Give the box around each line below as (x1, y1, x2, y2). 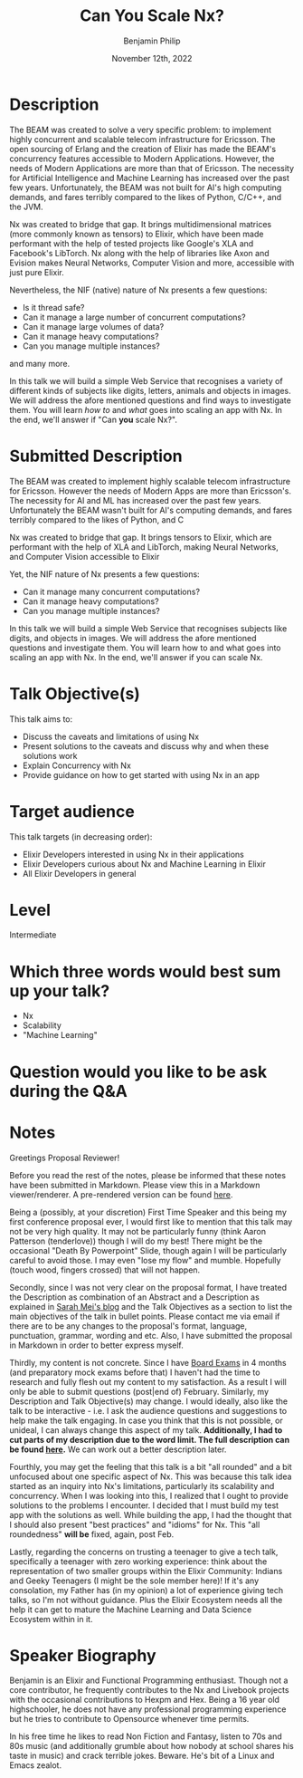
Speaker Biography (9, 1645, 156, 1666)
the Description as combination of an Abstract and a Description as (9, 1292, 260, 1302)
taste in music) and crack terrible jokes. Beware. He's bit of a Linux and (9, 1750, 275, 1762)
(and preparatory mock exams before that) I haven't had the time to (9, 1367, 260, 1378)
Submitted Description (9, 446, 183, 466)
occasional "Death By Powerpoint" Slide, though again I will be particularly (9, 1245, 288, 1255)
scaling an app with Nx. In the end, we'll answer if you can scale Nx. (9, 651, 263, 662)
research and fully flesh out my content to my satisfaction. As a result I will (9, 1376, 287, 1387)
